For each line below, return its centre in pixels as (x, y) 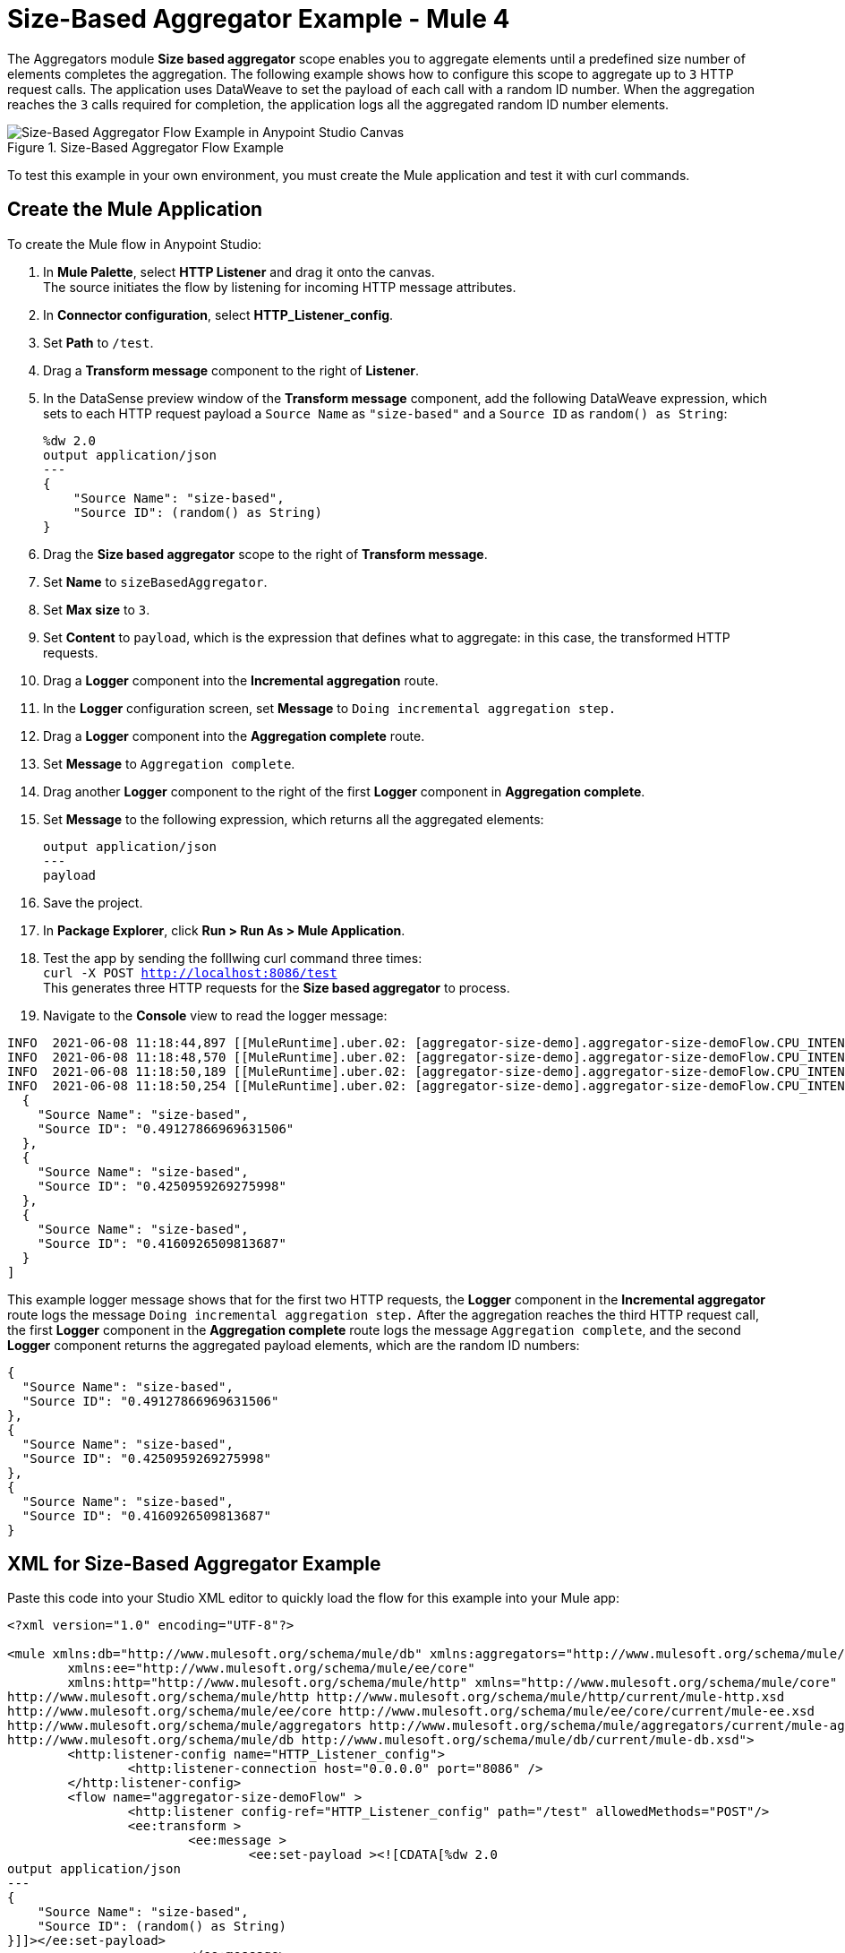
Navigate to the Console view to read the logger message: (215, 1015)
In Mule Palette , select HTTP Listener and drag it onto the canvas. (239, 271)
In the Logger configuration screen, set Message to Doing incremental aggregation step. (330, 708)
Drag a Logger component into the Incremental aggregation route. (241, 680)
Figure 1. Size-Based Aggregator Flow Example (145, 147)
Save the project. (93, 902)
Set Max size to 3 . (97, 609)
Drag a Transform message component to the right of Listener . (231, 370)
